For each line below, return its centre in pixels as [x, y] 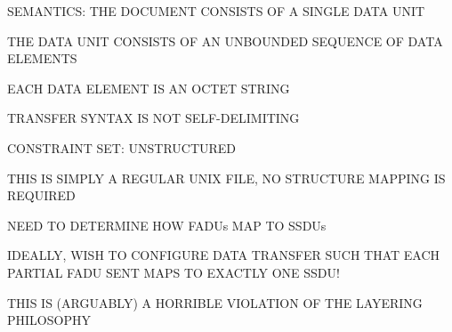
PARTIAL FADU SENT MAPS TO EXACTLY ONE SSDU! [174, 272]
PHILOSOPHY [49, 320]
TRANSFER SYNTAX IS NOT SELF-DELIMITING [153, 118]
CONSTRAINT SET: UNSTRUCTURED [122, 147]
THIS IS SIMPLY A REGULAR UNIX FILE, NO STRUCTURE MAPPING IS [226, 178]
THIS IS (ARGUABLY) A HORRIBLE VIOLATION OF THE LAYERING [215, 302]
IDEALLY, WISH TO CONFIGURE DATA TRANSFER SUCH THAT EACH [224, 255]
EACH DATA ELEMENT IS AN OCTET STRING [149, 88]
